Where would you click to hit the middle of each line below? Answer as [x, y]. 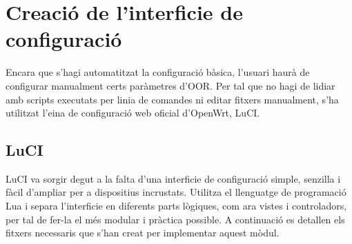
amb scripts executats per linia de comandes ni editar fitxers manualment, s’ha [172, 99]
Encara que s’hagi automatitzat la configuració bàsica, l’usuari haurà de [158, 72]
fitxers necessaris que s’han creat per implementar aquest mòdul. [143, 233]
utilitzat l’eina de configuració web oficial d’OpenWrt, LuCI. [133, 113]
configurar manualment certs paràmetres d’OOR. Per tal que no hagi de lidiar [170, 85]
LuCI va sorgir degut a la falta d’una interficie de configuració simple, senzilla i [173, 178]
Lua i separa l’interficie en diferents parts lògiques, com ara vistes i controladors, [176, 206]
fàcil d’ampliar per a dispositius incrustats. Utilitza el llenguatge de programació [176, 192]
